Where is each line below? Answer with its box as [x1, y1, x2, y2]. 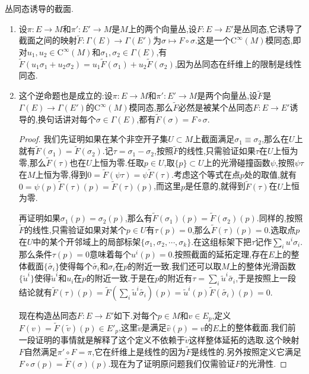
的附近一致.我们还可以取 [128, 259, 222, 272]
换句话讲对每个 [37, 112, 96, 125]
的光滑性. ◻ [240, 357, 287, 369]
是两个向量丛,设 [197, 89, 258, 102]
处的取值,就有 [244, 168, 297, 180]
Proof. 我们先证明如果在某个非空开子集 [18, 133, 168, 145]
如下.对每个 [113, 309, 158, 321]
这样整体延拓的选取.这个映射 [189, 334, 300, 346]
